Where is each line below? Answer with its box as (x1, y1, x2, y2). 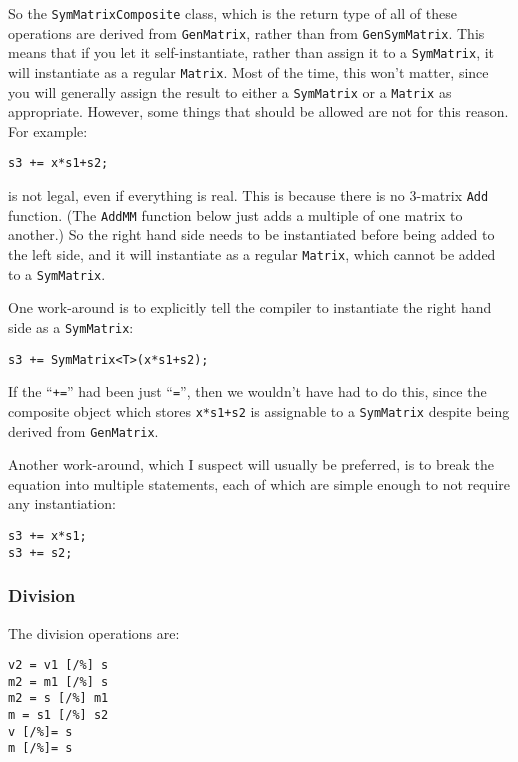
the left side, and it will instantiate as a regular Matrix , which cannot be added (8, 244, 496, 265)
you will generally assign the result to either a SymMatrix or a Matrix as (8, 81, 452, 102)
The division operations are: (8, 622, 180, 643)
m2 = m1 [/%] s (8, 674, 109, 689)
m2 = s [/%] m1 (8, 691, 109, 706)
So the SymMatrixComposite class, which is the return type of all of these (8, 3, 457, 23)
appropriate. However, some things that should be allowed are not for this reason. (8, 101, 509, 122)
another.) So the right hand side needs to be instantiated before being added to (8, 224, 495, 245)
